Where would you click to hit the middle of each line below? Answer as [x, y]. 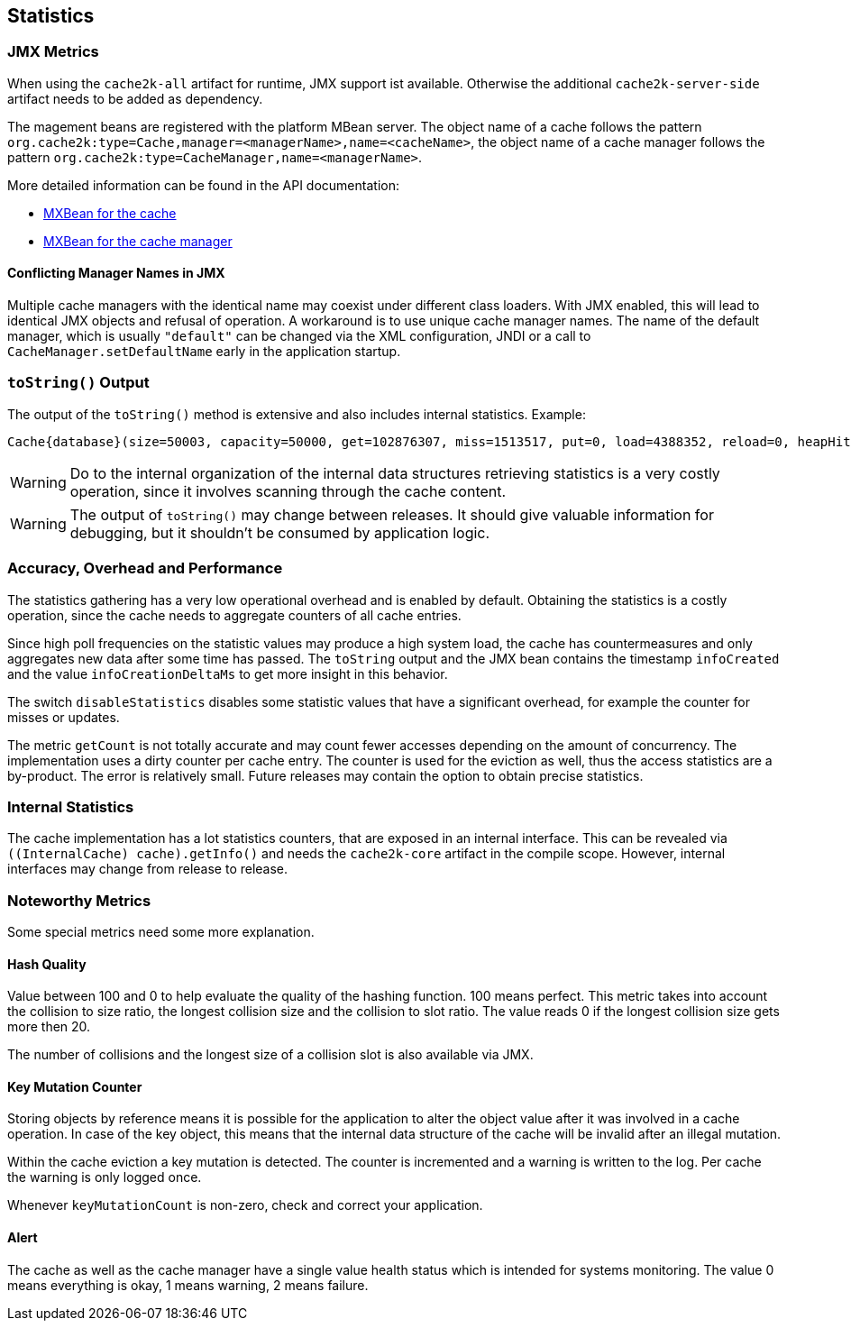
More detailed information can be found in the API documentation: [203, 185]
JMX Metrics [53, 52]
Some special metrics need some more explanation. [161, 932]
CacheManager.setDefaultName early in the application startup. [204, 352]
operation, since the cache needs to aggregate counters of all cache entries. [234, 615]
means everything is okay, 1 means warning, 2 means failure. [188, 1285]
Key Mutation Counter [75, 1086]
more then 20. [49, 1027]
